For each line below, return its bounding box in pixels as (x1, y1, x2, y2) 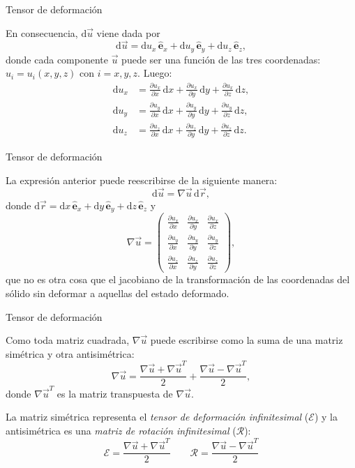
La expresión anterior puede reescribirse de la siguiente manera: (6, 172, 278, 187)
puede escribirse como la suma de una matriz (150, 333, 343, 347)
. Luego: (137, 66, 172, 80)
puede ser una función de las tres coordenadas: (121, 52, 321, 66)
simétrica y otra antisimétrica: (6, 346, 135, 361)
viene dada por (96, 25, 160, 40)
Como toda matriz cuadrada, (6, 333, 130, 347)
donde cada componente (6, 52, 108, 66)
